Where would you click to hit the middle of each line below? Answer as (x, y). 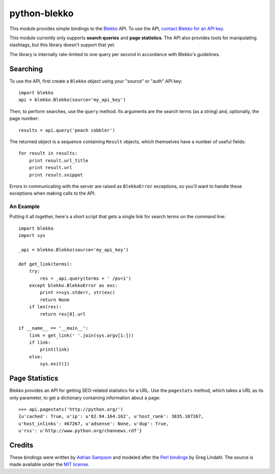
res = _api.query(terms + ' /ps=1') (86, 278)
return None (55, 300)
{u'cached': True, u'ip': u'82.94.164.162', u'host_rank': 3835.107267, (111, 416)
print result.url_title (59, 160)
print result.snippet (56, 175)
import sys (32, 235)
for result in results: (48, 153)
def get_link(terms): (45, 264)
